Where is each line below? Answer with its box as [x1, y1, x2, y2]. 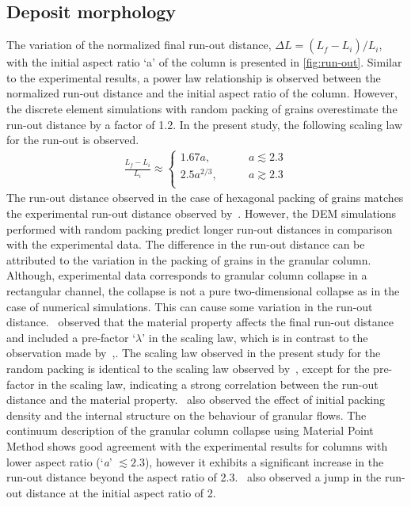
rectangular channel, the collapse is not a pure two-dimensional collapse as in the [6, 283, 400, 299]
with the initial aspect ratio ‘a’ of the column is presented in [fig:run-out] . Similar [6, 54, 402, 70]
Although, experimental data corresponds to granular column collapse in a [6, 267, 367, 283]
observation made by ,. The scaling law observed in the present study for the [6, 344, 381, 361]
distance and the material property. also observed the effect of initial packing [6, 391, 385, 408]
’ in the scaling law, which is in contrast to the [142, 329, 368, 345]
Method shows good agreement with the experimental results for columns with [6, 437, 388, 454]
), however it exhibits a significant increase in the [144, 453, 384, 470]
